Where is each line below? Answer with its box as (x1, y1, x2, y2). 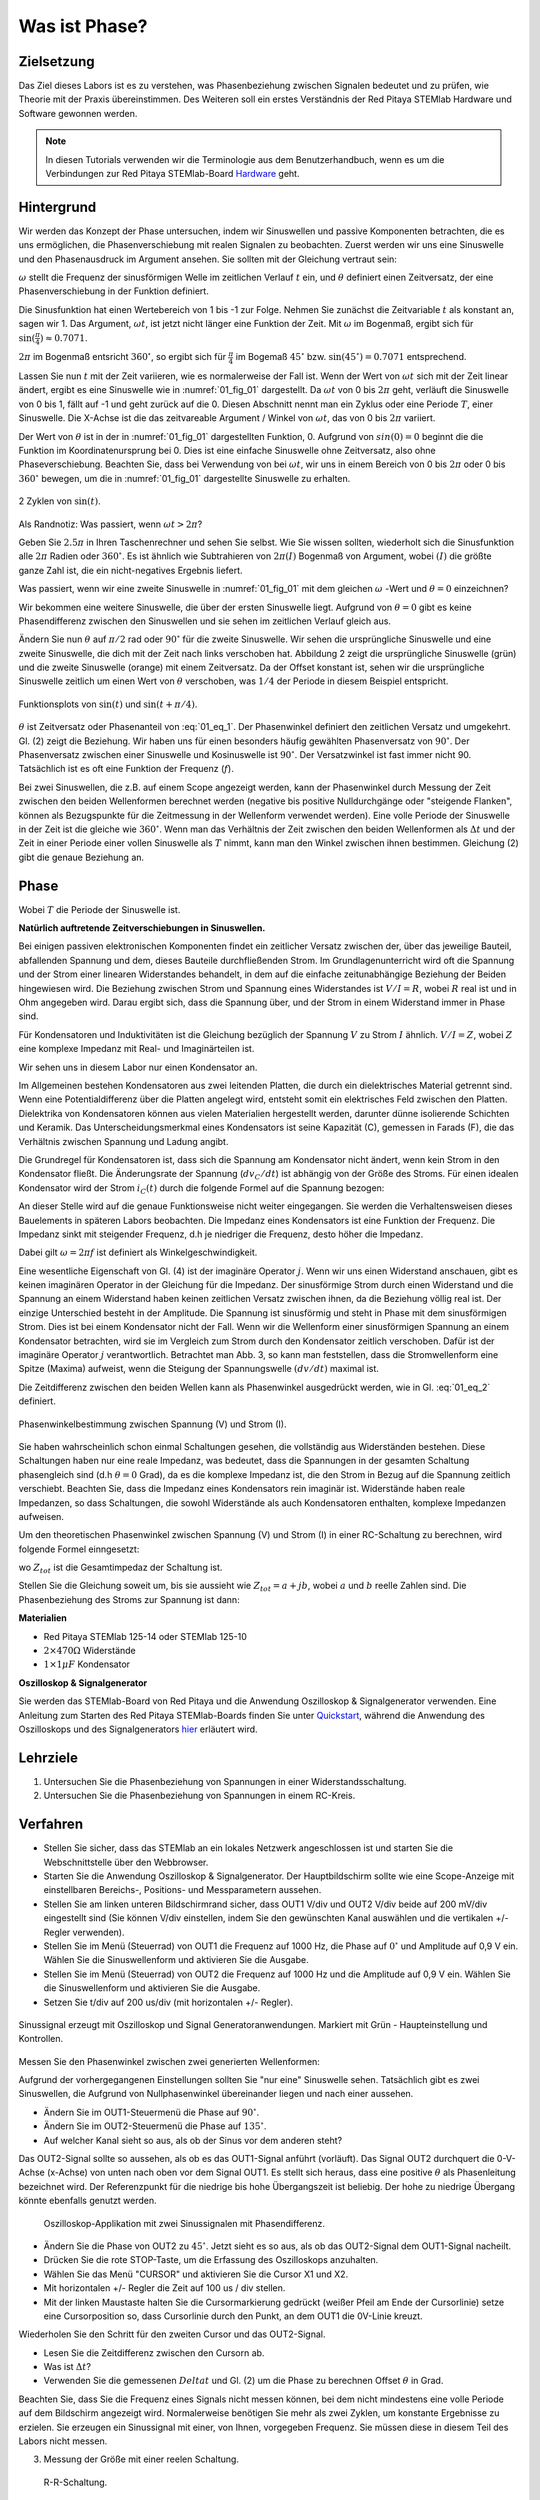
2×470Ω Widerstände (43, 1645, 137, 1657)
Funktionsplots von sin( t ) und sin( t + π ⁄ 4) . (18, 698, 198, 710)
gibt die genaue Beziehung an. (18, 851, 145, 863)
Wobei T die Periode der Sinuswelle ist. (18, 903, 181, 915)
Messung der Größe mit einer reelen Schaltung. (43, 2453, 240, 2465)
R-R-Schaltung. (43, 2476, 108, 2488)
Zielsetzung (18, 53, 95, 70)
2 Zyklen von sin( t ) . (18, 495, 101, 507)
